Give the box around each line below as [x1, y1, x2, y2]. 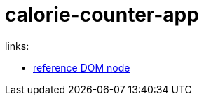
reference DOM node [33, 61, 130, 74]
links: [5, 39, 29, 52]
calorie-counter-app [5, 3, 199, 27]
